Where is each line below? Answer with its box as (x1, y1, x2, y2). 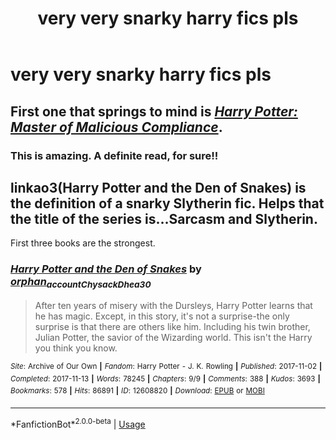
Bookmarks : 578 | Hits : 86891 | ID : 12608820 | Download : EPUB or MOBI (10, 386, 265, 396)
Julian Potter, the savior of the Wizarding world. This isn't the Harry (34, 331, 313, 343)
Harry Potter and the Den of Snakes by (10, 262, 202, 276)
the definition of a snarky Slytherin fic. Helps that (10, 195, 325, 212)
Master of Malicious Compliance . (10, 118, 223, 136)
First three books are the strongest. (10, 237, 156, 249)
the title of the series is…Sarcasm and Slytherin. (10, 210, 318, 227)
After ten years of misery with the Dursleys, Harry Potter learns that (34, 299, 313, 311)
